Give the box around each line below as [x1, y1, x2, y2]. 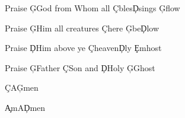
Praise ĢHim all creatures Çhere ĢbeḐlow [5, 21, 160, 34]
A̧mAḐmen [5, 101, 46, 113]
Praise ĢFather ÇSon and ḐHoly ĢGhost [5, 61, 155, 74]
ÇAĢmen [5, 81, 39, 94]
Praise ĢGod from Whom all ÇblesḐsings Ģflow [5, 2, 180, 14]
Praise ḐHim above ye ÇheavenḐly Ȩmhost [5, 42, 162, 54]
